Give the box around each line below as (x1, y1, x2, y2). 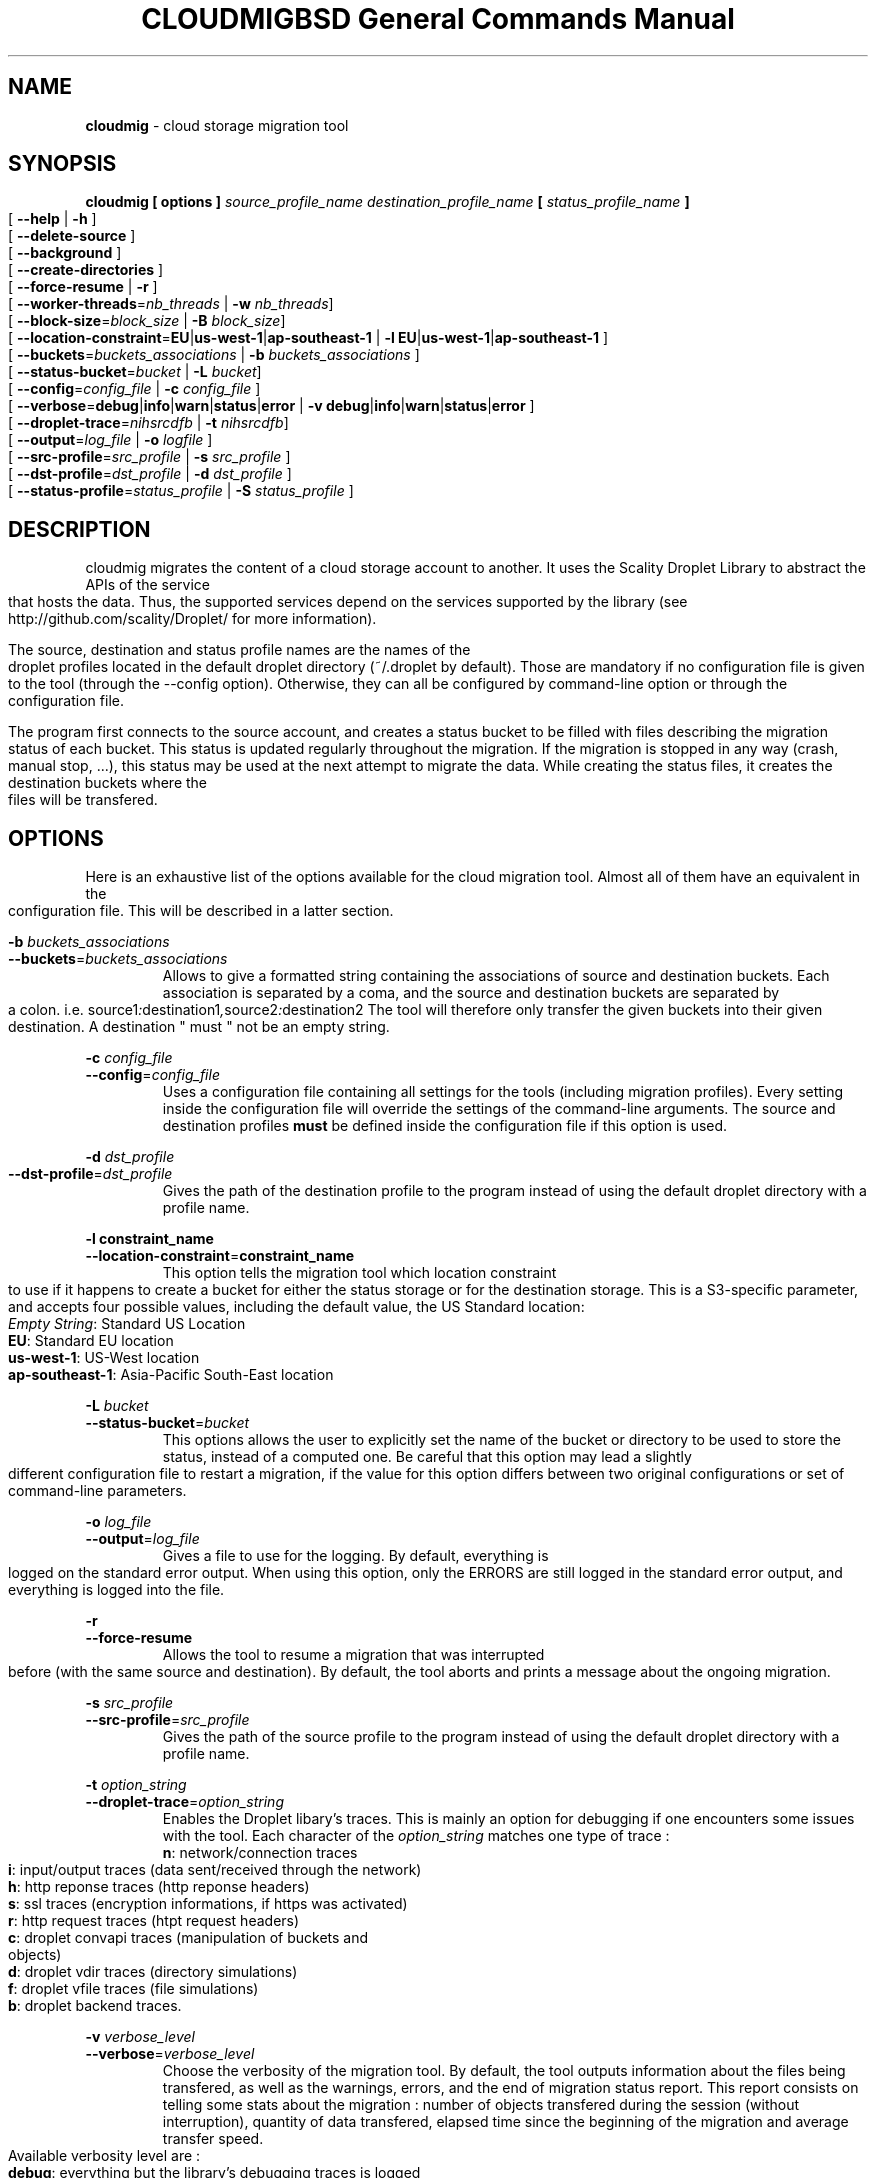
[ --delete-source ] (8, 227, 136, 245)
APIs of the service (85, 576, 211, 594)
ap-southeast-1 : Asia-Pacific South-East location (8, 1366, 334, 1384)
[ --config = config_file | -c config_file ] (8, 380, 261, 398)
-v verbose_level (85, 2028, 195, 2046)
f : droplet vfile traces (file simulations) (8, 1980, 259, 1998)
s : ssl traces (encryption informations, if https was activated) (8, 1895, 408, 1913)
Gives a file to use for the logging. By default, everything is (162, 1547, 549, 1565)
